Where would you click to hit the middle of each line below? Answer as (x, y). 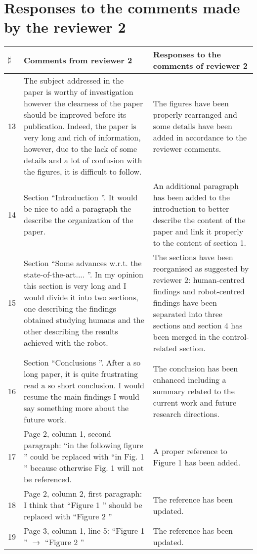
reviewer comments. (187, 149)
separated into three (188, 314)
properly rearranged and (195, 115)
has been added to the (191, 197)
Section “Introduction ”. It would (81, 197)
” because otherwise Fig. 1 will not (84, 468)
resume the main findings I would (82, 397)
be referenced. (48, 479)
